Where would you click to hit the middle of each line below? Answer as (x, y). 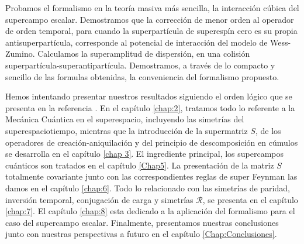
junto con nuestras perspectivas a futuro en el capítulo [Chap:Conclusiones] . (141, 234)
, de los (268, 130)
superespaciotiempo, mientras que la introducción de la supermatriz (127, 130)
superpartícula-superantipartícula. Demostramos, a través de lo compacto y (140, 65)
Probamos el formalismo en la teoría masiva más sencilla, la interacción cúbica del (152, 8)
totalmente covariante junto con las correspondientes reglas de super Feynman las (151, 176)
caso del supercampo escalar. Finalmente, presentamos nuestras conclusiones (142, 222)
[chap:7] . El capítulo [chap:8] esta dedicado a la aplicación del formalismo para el (150, 211)
